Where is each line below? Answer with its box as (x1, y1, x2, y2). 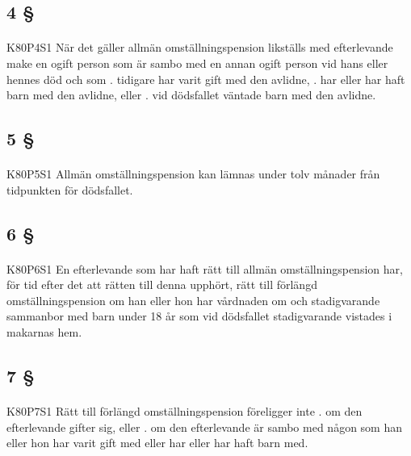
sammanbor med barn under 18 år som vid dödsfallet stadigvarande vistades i (6, 307, 392, 324)
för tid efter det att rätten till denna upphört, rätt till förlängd (6, 276, 317, 293)
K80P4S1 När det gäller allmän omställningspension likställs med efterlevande (6, 39, 393, 56)
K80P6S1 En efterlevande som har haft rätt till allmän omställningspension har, (6, 260, 403, 277)
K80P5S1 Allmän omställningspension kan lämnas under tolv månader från (6, 165, 380, 182)
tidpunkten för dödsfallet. (6, 181, 133, 198)
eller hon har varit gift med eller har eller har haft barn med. (6, 434, 308, 451)
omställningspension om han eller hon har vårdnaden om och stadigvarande (6, 291, 380, 308)
